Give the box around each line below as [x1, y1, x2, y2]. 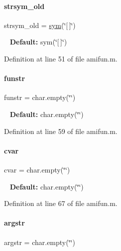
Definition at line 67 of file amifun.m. [4, 198, 118, 208]
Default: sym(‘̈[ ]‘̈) [9, 36, 67, 47]
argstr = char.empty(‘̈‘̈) [4, 236, 75, 247]
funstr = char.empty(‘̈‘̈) [4, 92, 76, 102]
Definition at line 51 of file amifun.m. [4, 53, 118, 63]
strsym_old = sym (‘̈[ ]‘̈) [4, 19, 76, 30]
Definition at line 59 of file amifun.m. [4, 125, 118, 136]
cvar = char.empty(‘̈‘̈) [4, 164, 70, 174]
